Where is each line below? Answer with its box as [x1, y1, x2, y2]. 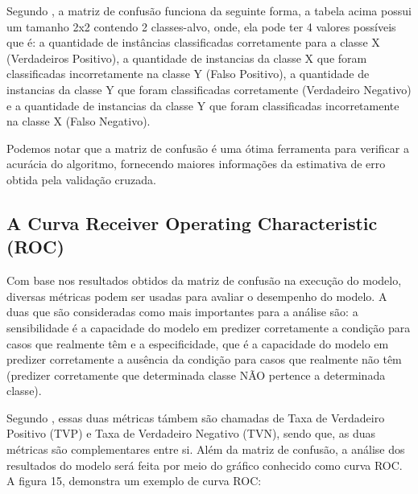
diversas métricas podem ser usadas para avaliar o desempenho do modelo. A [6, 287, 387, 304]
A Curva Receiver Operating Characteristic [6, 210, 378, 235]
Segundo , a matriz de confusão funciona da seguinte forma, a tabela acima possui [6, 2, 412, 19]
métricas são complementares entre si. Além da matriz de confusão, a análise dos [6, 441, 405, 458]
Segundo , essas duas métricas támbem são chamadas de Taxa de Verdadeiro [6, 409, 385, 426]
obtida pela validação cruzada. [6, 171, 156, 187]
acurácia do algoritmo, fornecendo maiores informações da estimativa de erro [6, 155, 386, 172]
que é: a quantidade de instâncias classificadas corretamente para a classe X [6, 34, 380, 51]
